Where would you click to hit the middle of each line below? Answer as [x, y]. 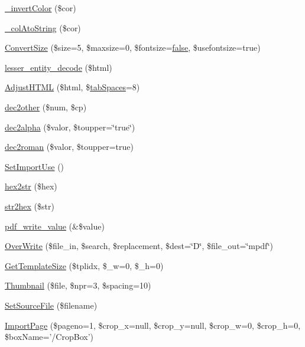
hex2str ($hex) [31, 186]
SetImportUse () [35, 166]
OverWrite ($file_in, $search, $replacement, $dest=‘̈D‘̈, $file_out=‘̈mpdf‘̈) [139, 246]
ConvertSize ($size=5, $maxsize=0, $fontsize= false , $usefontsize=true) [133, 48]
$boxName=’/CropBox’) [49, 337]
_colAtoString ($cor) [43, 27]
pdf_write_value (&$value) [55, 226]
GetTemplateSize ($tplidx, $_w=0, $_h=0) [84, 265]
